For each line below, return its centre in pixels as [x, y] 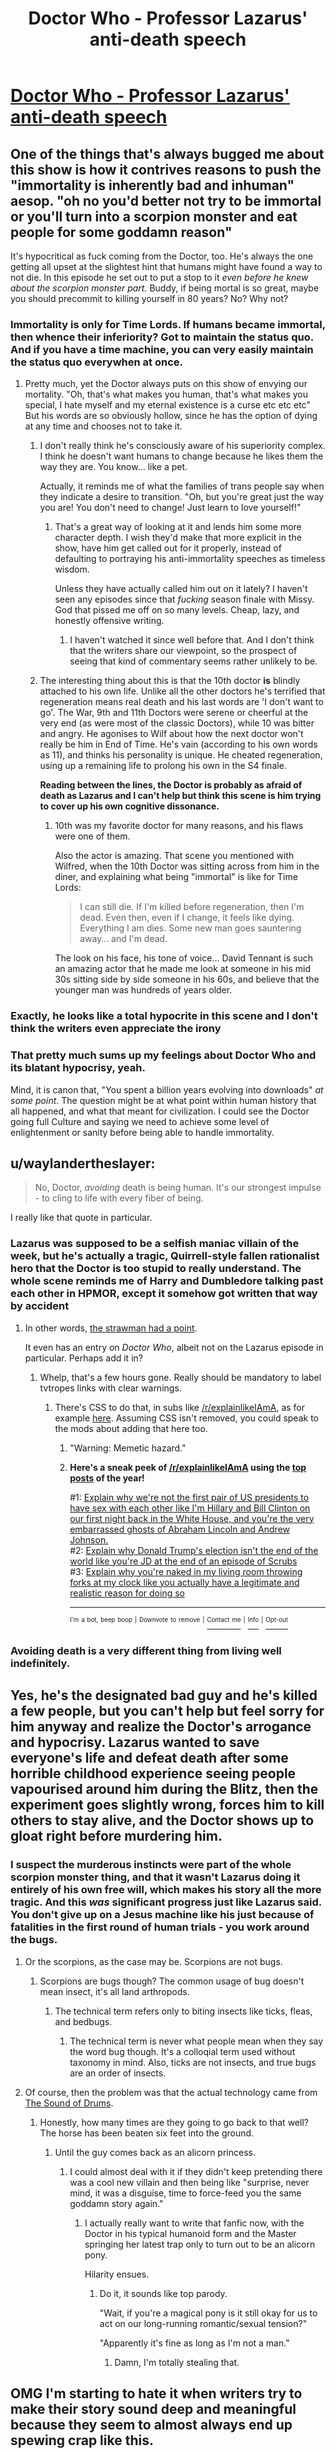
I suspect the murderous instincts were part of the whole [151, 1865]
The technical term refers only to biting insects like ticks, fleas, [183, 2011]
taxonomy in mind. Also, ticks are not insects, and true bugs [193, 2062]
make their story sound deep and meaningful [153, 2409]
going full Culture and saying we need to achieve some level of [140, 1121]
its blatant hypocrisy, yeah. [78, 1068]
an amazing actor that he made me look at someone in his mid [183, 969]
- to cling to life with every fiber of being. [119, 1198]
